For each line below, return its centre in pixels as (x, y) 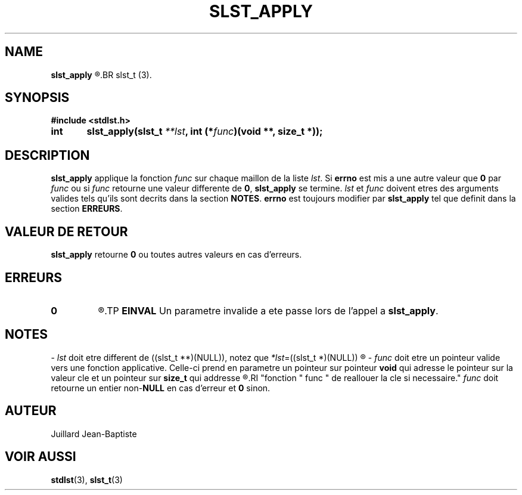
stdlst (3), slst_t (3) (87, 479)
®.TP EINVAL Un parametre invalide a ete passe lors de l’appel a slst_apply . (268, 310)
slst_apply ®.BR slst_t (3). (101, 75)
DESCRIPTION (47, 155)
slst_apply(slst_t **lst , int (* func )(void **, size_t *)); (205, 132)
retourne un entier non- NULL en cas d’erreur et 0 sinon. (161, 388)
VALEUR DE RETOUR (66, 231)
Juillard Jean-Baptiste (94, 434)
